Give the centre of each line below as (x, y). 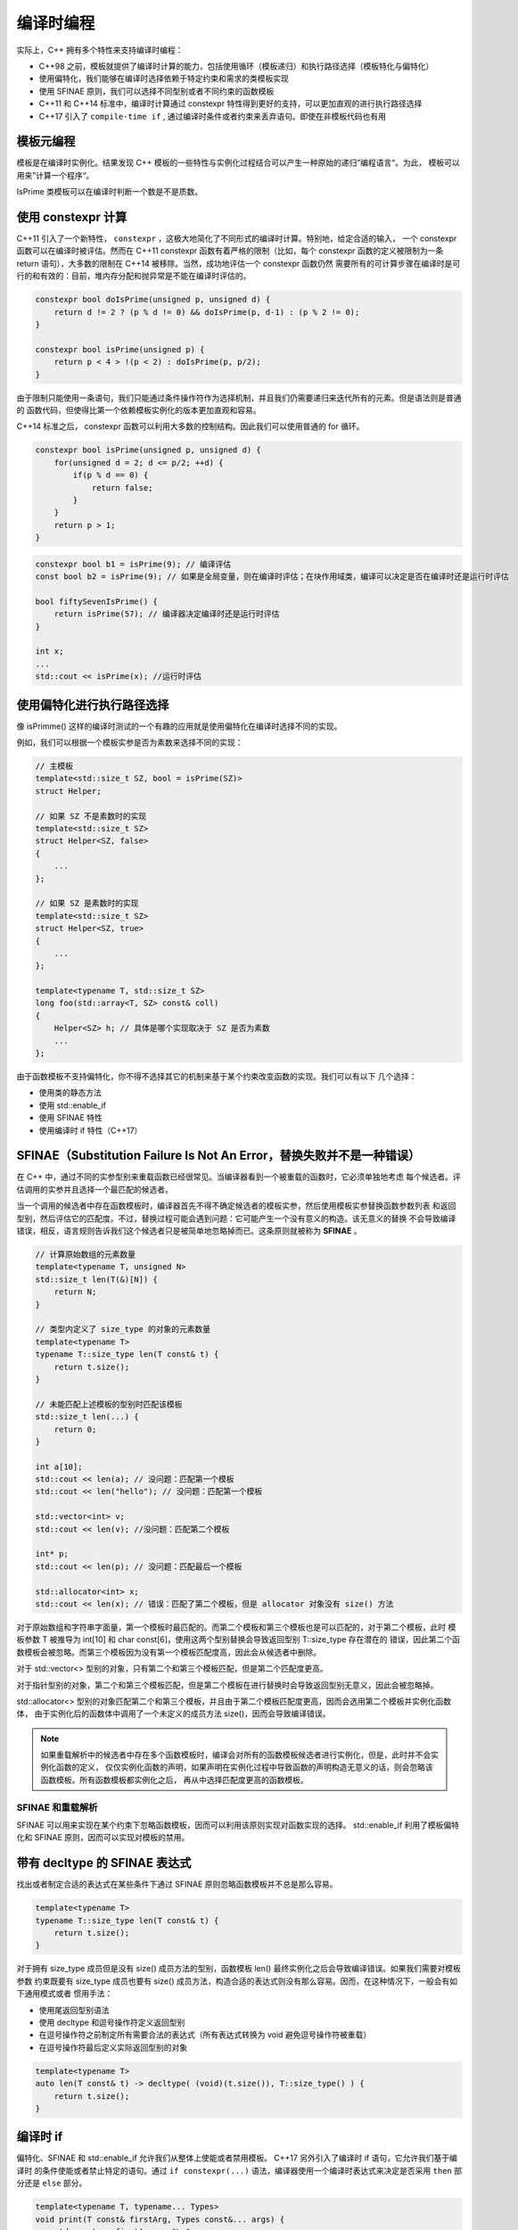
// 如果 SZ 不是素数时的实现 (91, 816)
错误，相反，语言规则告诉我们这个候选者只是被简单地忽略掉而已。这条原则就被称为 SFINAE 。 (189, 1231)
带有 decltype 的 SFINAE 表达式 (104, 1863)
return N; (75, 1292)
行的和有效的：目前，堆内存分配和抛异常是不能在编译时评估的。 (134, 276)
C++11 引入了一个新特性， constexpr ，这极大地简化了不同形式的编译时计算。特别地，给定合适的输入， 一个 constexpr (237, 239)
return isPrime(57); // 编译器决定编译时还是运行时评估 (167, 614)
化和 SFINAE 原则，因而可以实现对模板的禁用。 (103, 1838)
